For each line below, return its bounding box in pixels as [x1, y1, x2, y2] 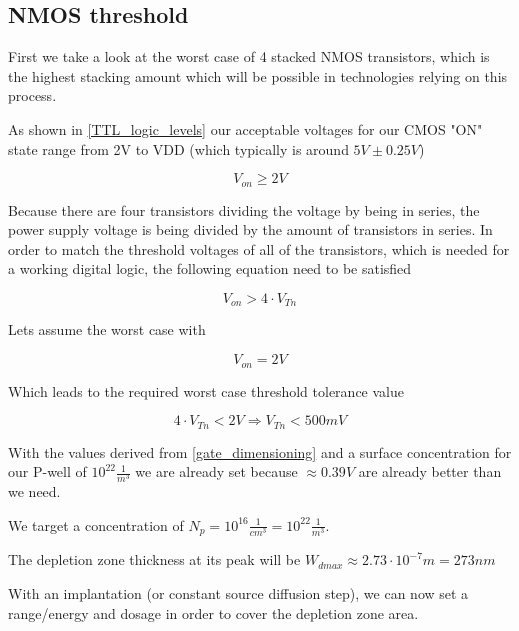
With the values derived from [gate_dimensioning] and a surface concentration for [8, 441, 512, 462]
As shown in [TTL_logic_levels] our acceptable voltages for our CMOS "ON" [8, 118, 483, 139]
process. [8, 85, 57, 106]
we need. [8, 481, 61, 502]
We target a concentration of [8, 514, 184, 535]
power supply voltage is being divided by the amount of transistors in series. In [8, 219, 493, 240]
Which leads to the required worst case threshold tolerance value [8, 380, 404, 401]
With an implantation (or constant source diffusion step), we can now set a [8, 582, 469, 603]
